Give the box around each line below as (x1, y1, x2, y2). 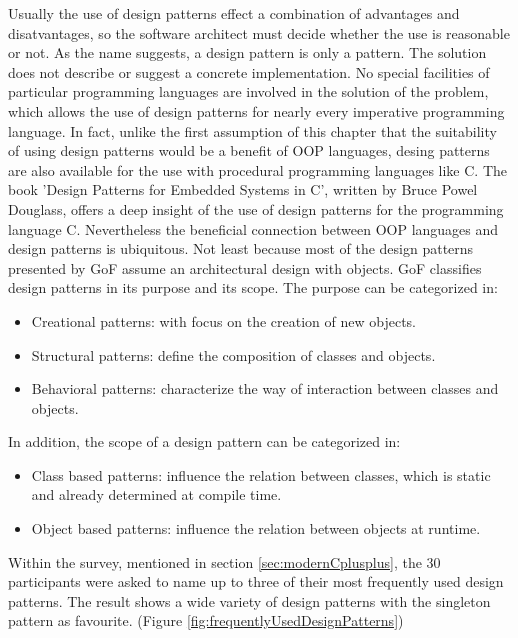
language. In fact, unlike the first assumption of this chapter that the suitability (8, 120, 497, 141)
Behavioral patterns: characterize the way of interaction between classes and (31, 378, 499, 399)
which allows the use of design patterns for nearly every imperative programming (8, 100, 505, 121)
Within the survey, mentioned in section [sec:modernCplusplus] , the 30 (8, 551, 441, 572)
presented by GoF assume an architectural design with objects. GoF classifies (8, 257, 482, 278)
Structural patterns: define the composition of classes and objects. (31, 344, 436, 365)
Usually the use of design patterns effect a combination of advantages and (8, 3, 460, 23)
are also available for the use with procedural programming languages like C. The (8, 159, 508, 180)
